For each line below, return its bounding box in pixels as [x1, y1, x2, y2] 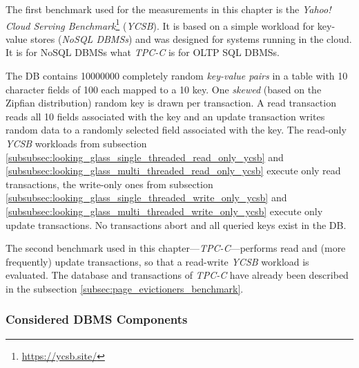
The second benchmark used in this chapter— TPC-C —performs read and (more [6, 241, 346, 255]
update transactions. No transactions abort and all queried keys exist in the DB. [6, 217, 347, 232]
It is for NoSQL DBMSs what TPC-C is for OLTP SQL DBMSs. [6, 45, 280, 59]
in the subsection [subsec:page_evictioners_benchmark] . [6, 281, 244, 295]
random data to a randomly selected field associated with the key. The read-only [6, 122, 347, 137]
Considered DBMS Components [6, 311, 188, 328]
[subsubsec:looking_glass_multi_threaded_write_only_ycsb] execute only [6, 203, 323, 218]
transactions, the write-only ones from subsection [6, 176, 213, 191]
